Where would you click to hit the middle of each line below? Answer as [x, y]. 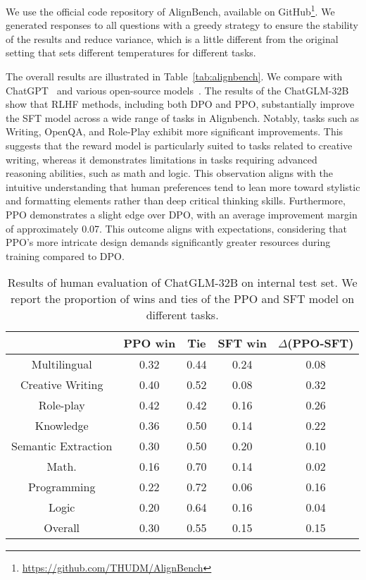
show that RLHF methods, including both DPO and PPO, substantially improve [180, 104]
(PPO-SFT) [321, 343]
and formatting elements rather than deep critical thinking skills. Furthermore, [176, 200]
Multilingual [62, 364]
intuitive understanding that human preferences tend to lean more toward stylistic [183, 186]
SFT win [242, 343]
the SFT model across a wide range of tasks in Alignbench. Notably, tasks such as [183, 117]
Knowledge [62, 426]
